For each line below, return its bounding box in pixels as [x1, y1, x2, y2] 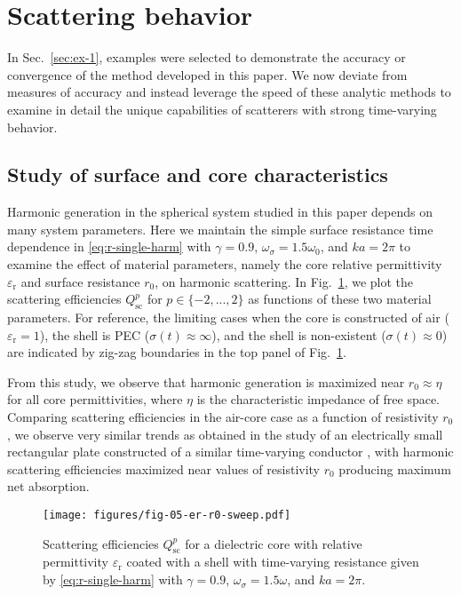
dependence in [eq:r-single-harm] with [7, 237, 211, 256]
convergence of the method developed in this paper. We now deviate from [7, 65, 408, 83]
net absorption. [7, 477, 90, 496]
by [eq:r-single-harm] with [43, 570, 183, 589]
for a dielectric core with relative [185, 534, 362, 552]
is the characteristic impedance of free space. [196, 390, 441, 409]
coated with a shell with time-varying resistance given [126, 552, 419, 571]
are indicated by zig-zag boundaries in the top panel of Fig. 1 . [7, 343, 346, 361]
